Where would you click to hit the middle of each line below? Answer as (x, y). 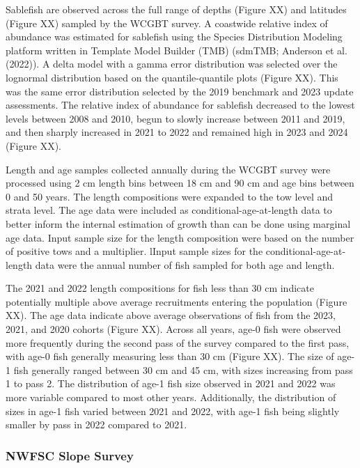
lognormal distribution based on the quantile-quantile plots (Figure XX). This (172, 77)
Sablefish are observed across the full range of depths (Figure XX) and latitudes (176, 9)
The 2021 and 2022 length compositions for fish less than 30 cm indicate (160, 288)
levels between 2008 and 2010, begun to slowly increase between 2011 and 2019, (175, 118)
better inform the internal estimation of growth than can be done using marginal (178, 223)
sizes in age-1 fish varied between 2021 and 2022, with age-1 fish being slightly (173, 411)
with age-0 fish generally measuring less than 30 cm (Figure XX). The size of (170, 356)
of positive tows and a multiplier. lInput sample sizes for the (134, 251)
